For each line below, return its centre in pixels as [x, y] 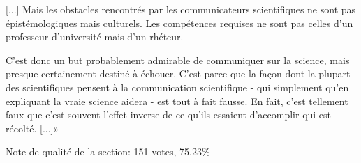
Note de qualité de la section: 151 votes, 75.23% [108, 152]
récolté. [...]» [32, 128]
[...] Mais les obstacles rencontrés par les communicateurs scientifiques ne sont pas [181, 9]
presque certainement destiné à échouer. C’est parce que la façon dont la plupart [178, 73]
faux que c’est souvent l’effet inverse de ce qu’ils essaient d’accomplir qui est [169, 115]
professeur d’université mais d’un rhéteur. [95, 37]
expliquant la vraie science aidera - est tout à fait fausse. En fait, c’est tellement [177, 101]
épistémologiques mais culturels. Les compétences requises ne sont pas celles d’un [179, 23]
